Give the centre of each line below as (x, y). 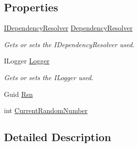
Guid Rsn (18, 94)
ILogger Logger (27, 61)
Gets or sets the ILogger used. (49, 77)
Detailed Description (58, 137)
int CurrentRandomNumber (46, 110)
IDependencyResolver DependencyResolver (68, 28)
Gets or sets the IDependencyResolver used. (69, 44)
